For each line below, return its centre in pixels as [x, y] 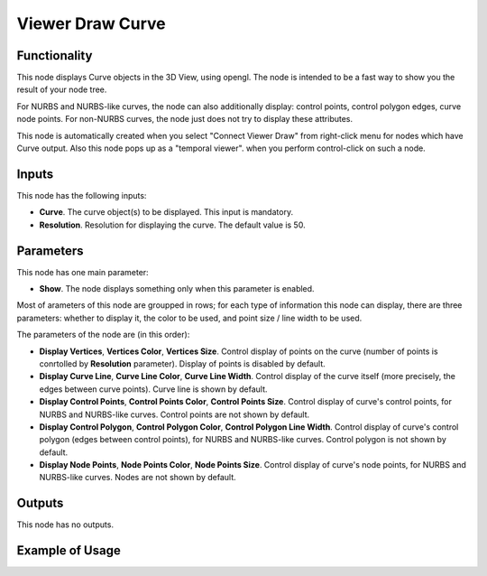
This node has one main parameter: [83, 272]
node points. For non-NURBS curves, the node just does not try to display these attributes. [185, 119]
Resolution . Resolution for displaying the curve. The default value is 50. [172, 225]
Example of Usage [69, 551]
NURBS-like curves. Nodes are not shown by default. [138, 478]
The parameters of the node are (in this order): [103, 335]
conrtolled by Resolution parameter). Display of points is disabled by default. [183, 363]
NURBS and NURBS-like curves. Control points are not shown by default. [175, 414]
